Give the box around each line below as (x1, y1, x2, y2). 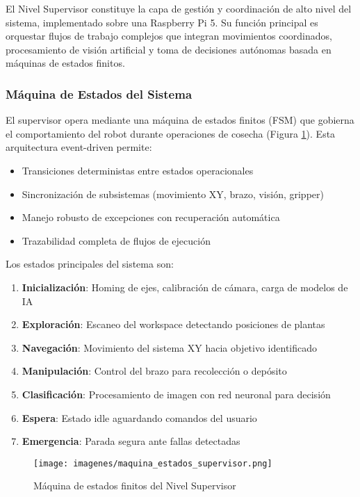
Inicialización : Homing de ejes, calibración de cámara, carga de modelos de (22, 279, 348, 294)
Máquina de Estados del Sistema (6, 85, 193, 102)
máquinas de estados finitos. (6, 56, 125, 70)
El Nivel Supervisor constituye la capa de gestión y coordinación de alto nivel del (6, 1, 352, 15)
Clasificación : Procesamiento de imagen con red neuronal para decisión (22, 386, 331, 401)
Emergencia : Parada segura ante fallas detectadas (22, 434, 240, 448)
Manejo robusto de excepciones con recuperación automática (22, 210, 280, 225)
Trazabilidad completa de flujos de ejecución (22, 233, 211, 247)
